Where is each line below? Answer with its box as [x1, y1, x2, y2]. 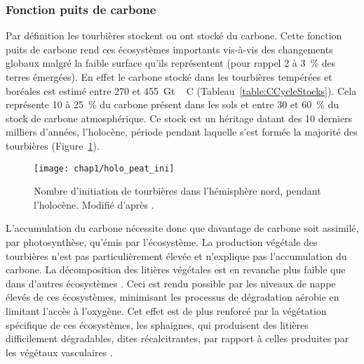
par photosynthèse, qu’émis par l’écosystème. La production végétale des [6, 235, 318, 249]
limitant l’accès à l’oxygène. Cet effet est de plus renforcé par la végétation [6, 303, 327, 318]
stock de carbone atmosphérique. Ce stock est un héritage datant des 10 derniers [6, 110, 353, 125]
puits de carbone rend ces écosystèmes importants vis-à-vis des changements [6, 41, 333, 56]
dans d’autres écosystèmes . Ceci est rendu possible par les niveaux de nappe [6, 275, 336, 290]
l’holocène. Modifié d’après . [34, 197, 154, 212]
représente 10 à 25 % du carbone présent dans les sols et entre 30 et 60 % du [6, 97, 339, 112]
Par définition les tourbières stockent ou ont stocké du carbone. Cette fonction [6, 28, 342, 43]
